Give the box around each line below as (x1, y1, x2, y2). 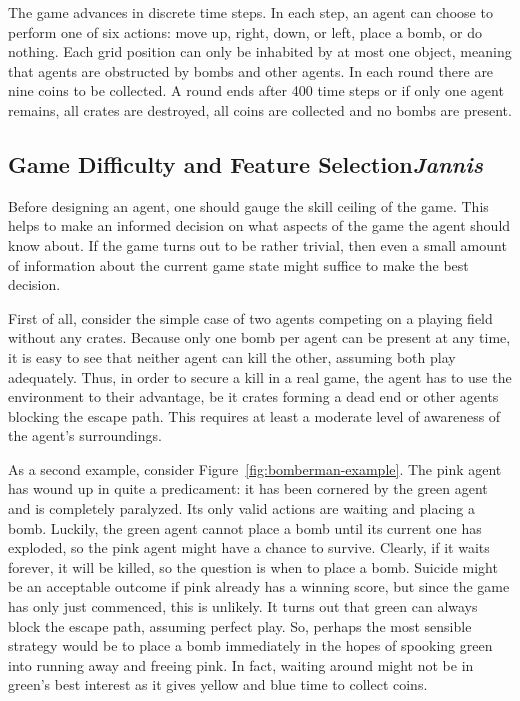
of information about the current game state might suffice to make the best (8, 254, 469, 275)
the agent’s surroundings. (8, 425, 162, 446)
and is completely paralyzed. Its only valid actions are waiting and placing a (8, 498, 475, 519)
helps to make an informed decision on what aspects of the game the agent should (8, 215, 511, 236)
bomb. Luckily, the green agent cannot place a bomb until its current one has (8, 517, 482, 538)
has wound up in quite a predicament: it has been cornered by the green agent (8, 478, 488, 499)
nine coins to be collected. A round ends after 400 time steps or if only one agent (8, 80, 504, 101)
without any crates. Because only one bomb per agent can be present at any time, (8, 327, 511, 348)
